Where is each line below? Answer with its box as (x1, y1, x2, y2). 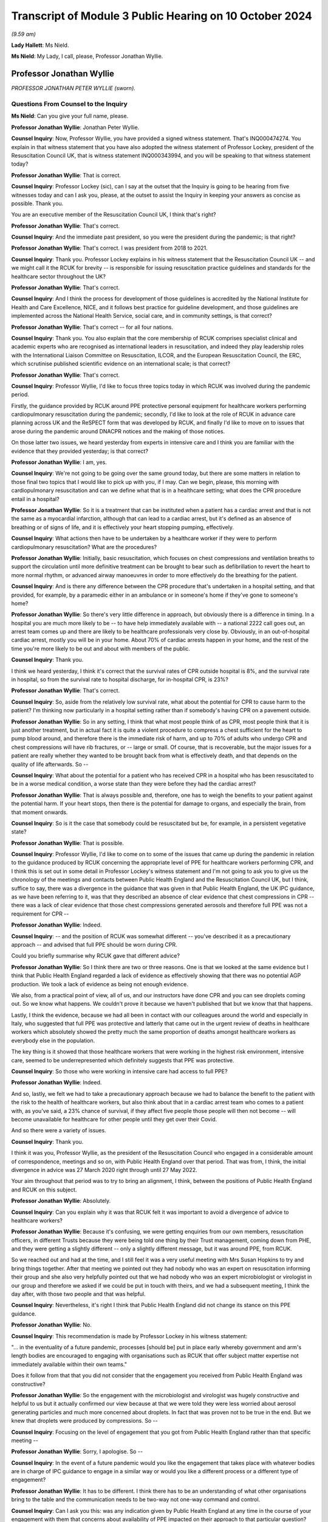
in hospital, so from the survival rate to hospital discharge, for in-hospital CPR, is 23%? (11, 676, 229, 683)
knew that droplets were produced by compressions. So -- (11, 1417, 158, 1425)
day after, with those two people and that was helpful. (11, 1291, 146, 1298)
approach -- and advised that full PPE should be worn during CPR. (11, 941, 177, 948)
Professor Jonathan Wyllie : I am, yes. (11, 458, 108, 466)
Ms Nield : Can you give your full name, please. (11, 113, 129, 120)
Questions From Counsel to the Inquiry (11, 100, 128, 108)
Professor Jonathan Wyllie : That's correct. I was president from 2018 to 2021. (11, 244, 208, 252)
